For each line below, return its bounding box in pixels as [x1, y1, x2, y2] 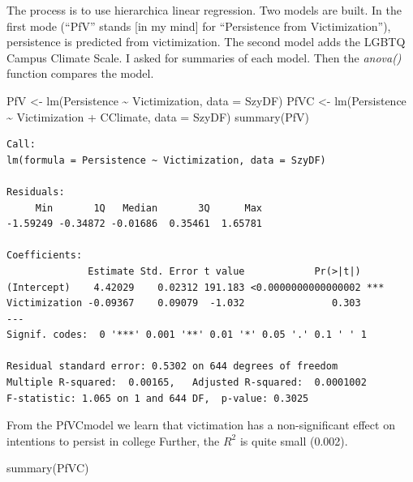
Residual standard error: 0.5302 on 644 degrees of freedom [6, 360, 338, 373]
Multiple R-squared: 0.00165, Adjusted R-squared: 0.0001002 [6, 377, 367, 389]
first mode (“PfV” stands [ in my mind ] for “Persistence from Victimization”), [6, 17, 391, 34]
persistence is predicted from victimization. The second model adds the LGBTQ [6, 33, 406, 50]
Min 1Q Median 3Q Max [35, 202, 262, 214]
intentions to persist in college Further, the [6, 432, 220, 449]
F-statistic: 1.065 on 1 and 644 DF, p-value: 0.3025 [6, 392, 309, 404]
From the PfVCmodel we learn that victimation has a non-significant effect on [6, 416, 395, 433]
